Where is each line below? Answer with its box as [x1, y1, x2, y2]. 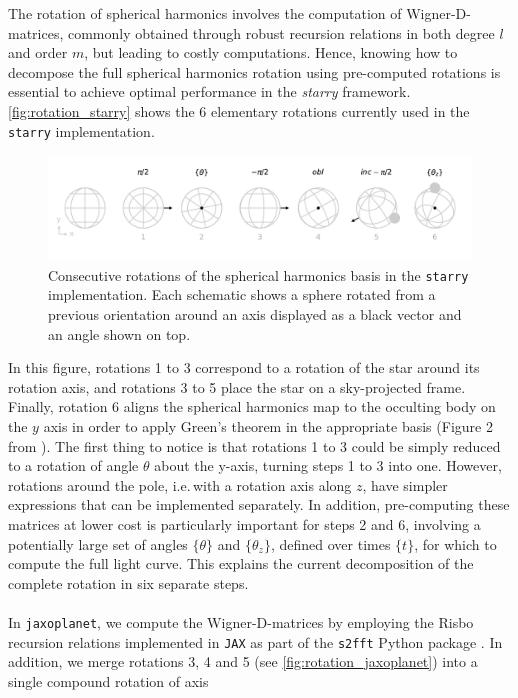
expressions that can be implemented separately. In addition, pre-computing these [8, 494, 510, 515]
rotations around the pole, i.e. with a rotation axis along [8, 474, 352, 495]
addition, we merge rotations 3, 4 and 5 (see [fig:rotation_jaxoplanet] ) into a [8, 651, 478, 672]
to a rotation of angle [8, 455, 139, 476]
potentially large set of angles [8, 533, 188, 554]
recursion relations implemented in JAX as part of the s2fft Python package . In [8, 631, 503, 652]
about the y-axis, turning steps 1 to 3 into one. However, [154, 455, 502, 476]
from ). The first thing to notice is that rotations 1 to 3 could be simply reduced [8, 435, 501, 456]
